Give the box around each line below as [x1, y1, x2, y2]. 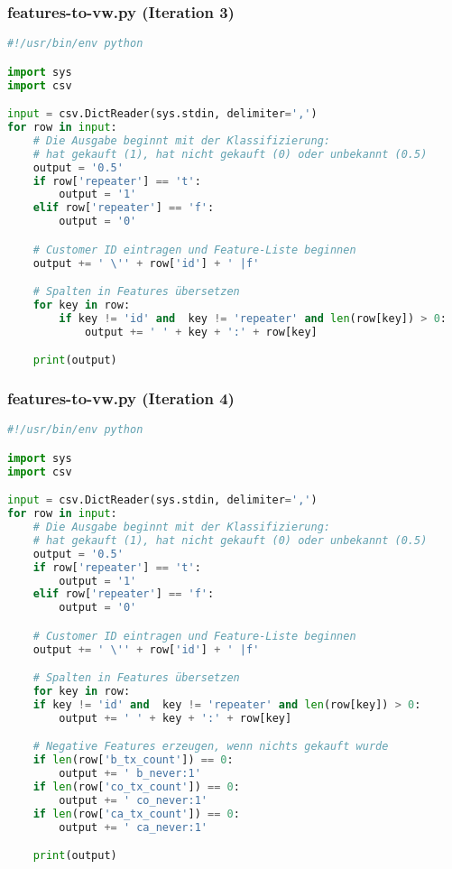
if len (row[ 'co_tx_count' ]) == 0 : [32, 781, 240, 793]
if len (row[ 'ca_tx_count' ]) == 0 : [32, 807, 240, 820]
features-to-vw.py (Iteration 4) [7, 387, 235, 410]
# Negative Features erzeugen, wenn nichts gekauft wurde [32, 740, 389, 753]
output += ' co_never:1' [59, 793, 208, 807]
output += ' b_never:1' [59, 767, 201, 781]
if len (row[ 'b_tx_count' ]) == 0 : [32, 753, 234, 767]
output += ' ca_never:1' [59, 820, 208, 834]
